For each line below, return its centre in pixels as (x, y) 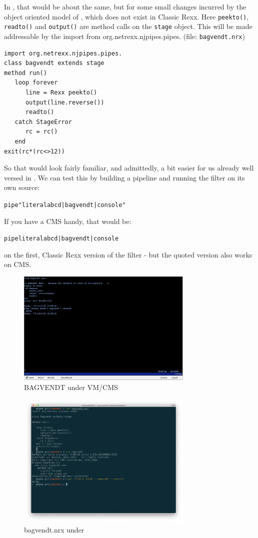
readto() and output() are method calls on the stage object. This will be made (128, 26)
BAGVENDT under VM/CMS (71, 387)
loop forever (36, 83)
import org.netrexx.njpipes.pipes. (63, 53)
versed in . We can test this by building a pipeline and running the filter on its (124, 177)
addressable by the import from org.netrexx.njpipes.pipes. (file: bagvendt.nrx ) (124, 36)
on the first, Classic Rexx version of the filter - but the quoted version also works (128, 254)
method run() (25, 73)
